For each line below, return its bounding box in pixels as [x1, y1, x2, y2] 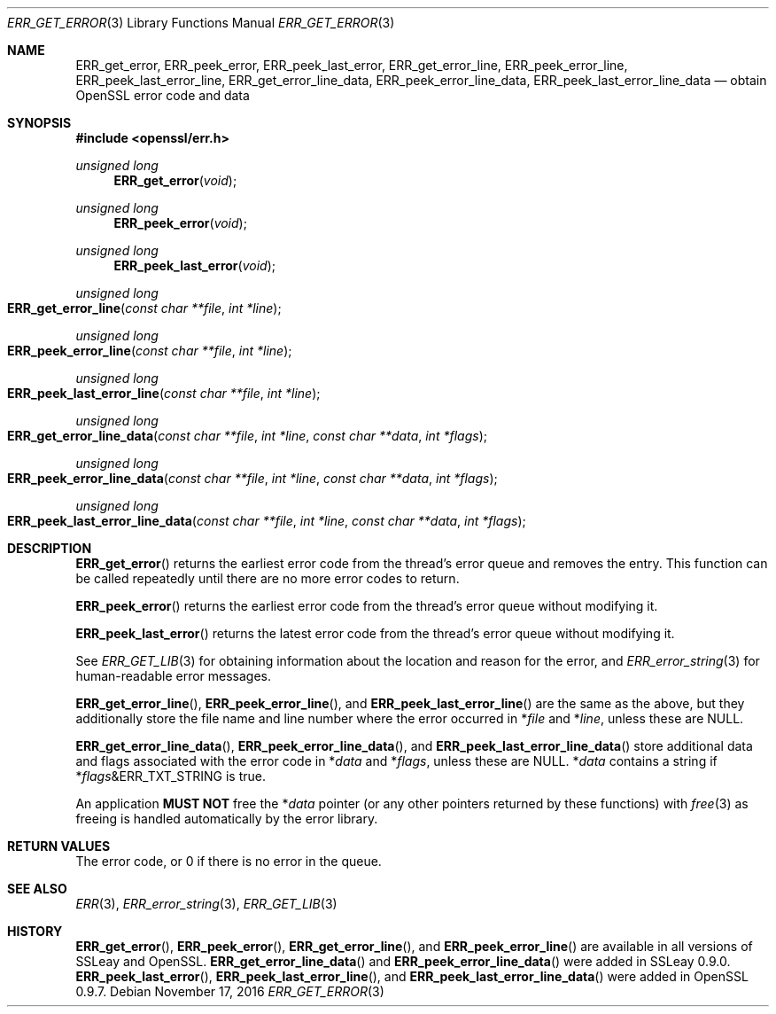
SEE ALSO [7, 881, 67, 896]
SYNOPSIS [7, 115, 72, 130]
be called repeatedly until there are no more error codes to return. [75, 571, 460, 586]
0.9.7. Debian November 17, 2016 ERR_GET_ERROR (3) [75, 984, 384, 999]
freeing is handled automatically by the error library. [75, 811, 378, 826]
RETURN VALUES [7, 838, 111, 854]
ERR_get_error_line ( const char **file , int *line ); [7, 300, 282, 316]
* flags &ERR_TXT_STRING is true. [75, 768, 266, 784]
